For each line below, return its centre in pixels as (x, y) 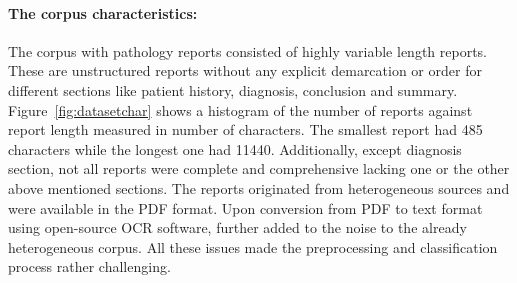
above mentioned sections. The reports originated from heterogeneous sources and (259, 187)
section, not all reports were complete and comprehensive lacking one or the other (259, 168)
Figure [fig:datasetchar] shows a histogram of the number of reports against (240, 109)
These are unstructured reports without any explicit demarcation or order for (245, 70)
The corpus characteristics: (103, 12)
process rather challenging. (89, 266)
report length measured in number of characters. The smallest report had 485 (245, 129)
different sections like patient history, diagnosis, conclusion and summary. (233, 89)
